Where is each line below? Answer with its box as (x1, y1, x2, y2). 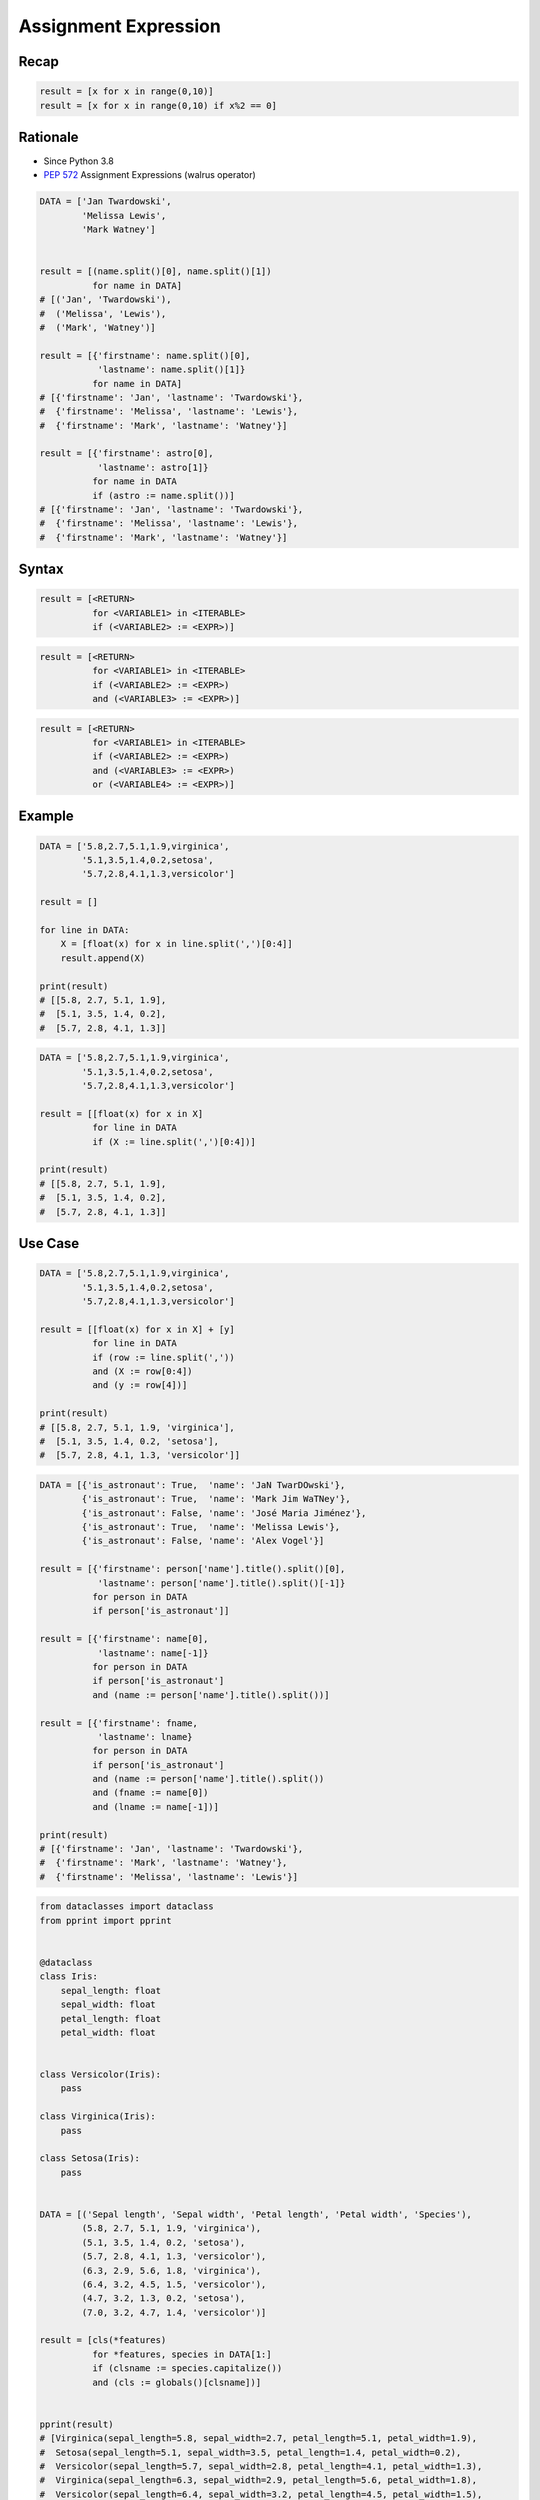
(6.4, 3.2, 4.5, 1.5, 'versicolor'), (81, 2278, 267, 2290)
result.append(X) (60, 952, 146, 964)
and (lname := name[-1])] (91, 1801, 220, 1812)
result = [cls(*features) (39, 2335, 167, 2346)
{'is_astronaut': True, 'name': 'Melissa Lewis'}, (81, 1521, 341, 1533)
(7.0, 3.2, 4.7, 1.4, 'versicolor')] (81, 2306, 267, 2318)
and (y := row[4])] (91, 1380, 188, 1391)
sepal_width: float (60, 1999, 157, 2010)
